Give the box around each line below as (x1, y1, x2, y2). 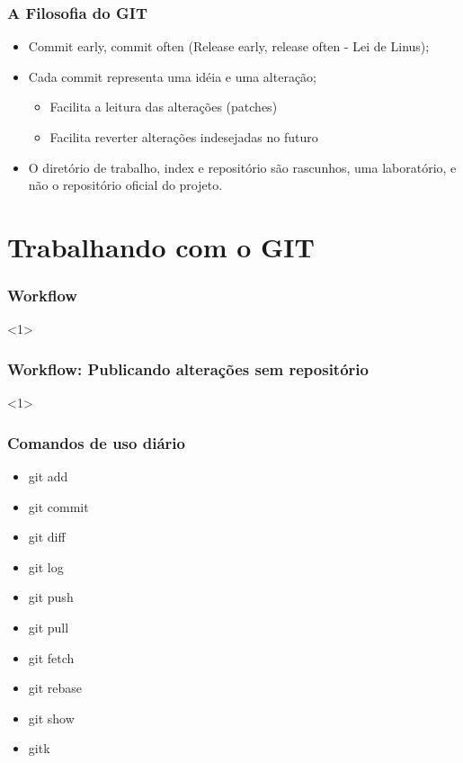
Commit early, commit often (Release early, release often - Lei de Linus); (28, 37, 430, 56)
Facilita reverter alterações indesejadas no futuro (49, 128, 318, 146)
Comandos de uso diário (7, 431, 185, 453)
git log (28, 557, 64, 576)
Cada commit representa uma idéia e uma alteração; (28, 67, 317, 85)
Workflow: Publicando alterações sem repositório (7, 357, 369, 380)
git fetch (28, 648, 75, 667)
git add (28, 467, 68, 485)
